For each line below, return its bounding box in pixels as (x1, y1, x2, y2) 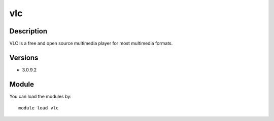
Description (9, 27, 48, 35)
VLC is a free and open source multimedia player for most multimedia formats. (9, 41, 173, 47)
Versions (9, 53, 39, 62)
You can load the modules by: (9, 93, 72, 99)
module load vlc (18, 105, 59, 111)
